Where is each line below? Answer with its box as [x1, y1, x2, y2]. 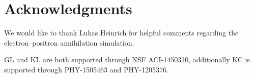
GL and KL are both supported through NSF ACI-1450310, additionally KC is [4, 54, 250, 65]
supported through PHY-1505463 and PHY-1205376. [4, 64, 168, 74]
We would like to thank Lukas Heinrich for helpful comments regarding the [4, 27, 239, 38]
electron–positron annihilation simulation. [4, 37, 134, 48]
